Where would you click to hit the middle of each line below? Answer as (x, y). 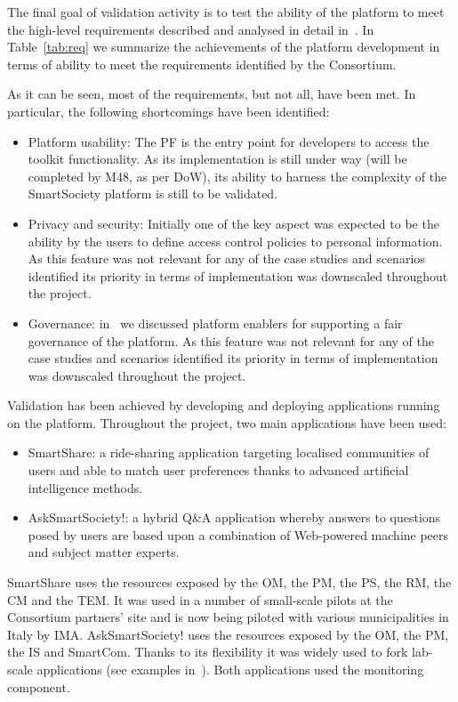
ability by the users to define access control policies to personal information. (235, 241)
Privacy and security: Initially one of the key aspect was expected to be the (233, 223)
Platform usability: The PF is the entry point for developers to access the (229, 141)
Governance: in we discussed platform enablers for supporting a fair (215, 323)
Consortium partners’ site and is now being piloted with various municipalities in (228, 617)
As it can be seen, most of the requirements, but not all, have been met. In (212, 94)
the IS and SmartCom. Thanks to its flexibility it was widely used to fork (208, 652)
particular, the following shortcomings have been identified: (169, 111)
